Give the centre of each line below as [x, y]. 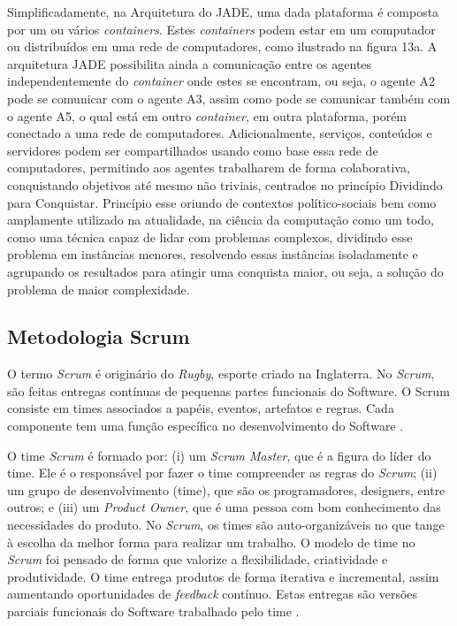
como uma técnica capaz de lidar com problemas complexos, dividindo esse [210, 237]
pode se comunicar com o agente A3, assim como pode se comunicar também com [229, 98]
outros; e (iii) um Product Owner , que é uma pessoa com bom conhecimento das [224, 507]
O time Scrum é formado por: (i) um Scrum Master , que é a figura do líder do [219, 455]
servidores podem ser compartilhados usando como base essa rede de [193, 150]
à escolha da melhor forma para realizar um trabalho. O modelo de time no [211, 542]
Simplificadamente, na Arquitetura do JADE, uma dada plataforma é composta [223, 11]
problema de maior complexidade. [99, 289]
